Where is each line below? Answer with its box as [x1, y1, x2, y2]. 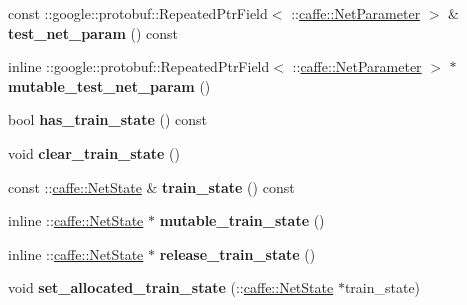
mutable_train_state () [159, 210, 325, 231]
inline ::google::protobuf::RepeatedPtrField [8, 56, 270, 77]
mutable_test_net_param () [8, 75, 211, 96]
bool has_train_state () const [8, 109, 207, 130]
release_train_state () [159, 243, 316, 264]
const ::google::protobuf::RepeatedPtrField [8, 3, 268, 23]
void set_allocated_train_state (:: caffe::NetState [8, 277, 334, 298]
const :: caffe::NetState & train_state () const [8, 176, 295, 197]
